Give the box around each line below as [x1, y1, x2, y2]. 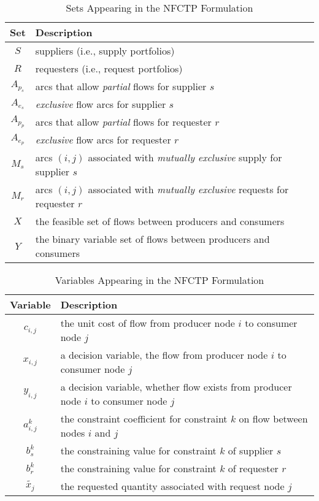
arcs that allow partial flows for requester [35, 115, 212, 129]
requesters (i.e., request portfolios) [35, 61, 183, 75]
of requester [228, 461, 279, 475]
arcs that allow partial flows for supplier [35, 79, 207, 93]
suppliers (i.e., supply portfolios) [35, 44, 175, 58]
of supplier [228, 443, 274, 457]
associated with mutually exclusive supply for [88, 150, 282, 164]
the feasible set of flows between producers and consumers [35, 214, 285, 228]
